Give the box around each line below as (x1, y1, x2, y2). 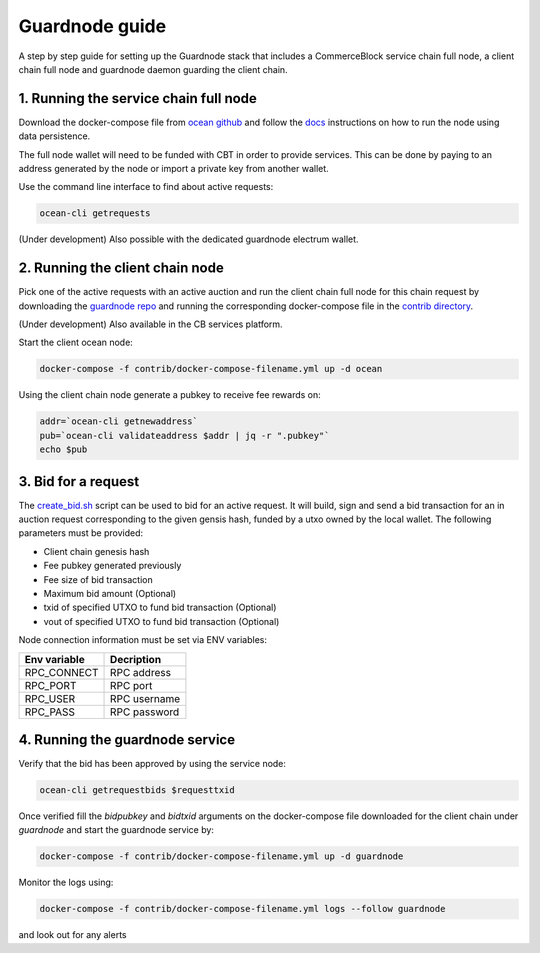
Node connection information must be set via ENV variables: (18, 634, 267, 646)
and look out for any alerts (18, 929, 127, 941)
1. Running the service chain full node (18, 90, 257, 107)
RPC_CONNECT (24, 665, 99, 679)
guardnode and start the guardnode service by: (18, 824, 215, 836)
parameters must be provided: (18, 527, 144, 539)
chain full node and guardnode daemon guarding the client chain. (18, 63, 289, 75)
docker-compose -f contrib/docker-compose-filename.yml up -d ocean (39, 363, 383, 375)
